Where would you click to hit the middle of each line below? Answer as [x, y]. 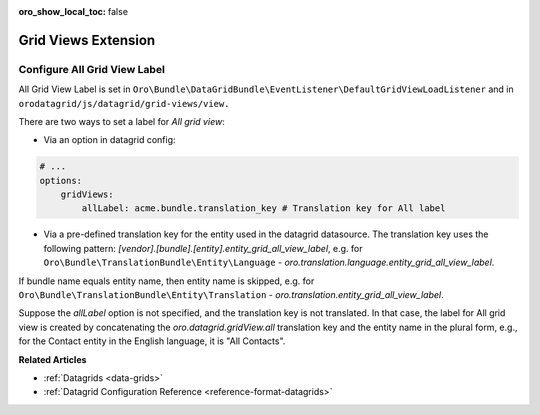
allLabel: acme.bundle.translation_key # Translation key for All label [263, 208]
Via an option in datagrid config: [109, 140]
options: [61, 180]
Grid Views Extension [87, 40]
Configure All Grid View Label [91, 69]
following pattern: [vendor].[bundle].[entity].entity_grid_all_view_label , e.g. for [203, 248]
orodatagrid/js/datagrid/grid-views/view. [124, 103]
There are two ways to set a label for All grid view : [121, 121]
